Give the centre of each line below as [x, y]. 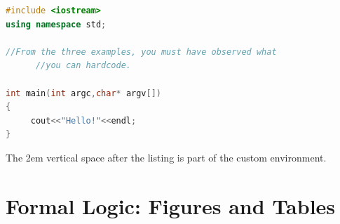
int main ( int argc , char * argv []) [83, 93]
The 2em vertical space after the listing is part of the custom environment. [166, 157]
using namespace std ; [56, 24]
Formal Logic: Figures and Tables [171, 205]
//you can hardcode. [83, 66]
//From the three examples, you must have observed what [141, 52]
